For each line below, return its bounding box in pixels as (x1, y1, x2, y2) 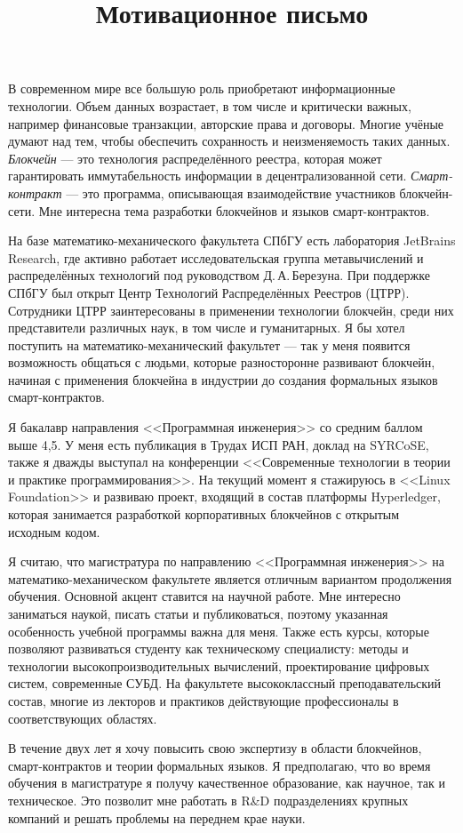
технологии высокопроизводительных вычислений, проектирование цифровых (8, 656, 430, 675)
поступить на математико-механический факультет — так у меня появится (8, 335, 411, 354)
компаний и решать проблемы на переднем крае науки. (8, 808, 306, 827)
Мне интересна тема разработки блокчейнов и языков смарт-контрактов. (38, 201, 430, 220)
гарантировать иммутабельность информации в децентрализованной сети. (8, 166, 407, 185)
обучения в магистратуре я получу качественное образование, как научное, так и (8, 773, 445, 792)
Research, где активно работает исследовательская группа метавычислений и (8, 248, 424, 267)
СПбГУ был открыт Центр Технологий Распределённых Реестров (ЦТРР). (8, 283, 410, 301)
